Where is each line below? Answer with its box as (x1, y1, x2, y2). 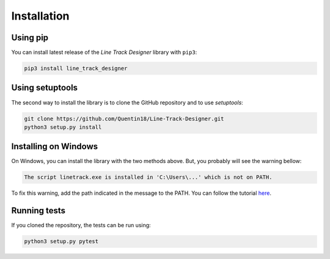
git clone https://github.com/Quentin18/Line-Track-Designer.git (24, 115, 224, 122)
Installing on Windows (11, 141, 98, 152)
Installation (11, 9, 70, 23)
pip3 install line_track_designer (24, 65, 128, 72)
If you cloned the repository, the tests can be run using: (11, 222, 151, 229)
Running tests (11, 205, 66, 216)
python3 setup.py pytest (24, 238, 99, 245)
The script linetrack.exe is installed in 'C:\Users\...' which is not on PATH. (24, 174, 273, 181)
